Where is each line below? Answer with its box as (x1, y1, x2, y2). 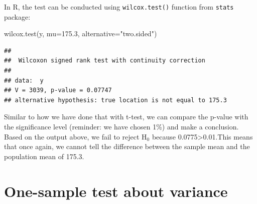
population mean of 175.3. (4, 151, 84, 161)
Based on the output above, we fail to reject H (4, 131, 147, 142)
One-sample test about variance (4, 180, 228, 201)
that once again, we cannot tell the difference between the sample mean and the (4, 141, 250, 152)
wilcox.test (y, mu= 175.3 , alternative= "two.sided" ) (4, 28, 157, 39)
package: (4, 11, 31, 22)
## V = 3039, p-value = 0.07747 (4, 87, 112, 94)
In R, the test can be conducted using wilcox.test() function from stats (4, 2, 234, 12)
